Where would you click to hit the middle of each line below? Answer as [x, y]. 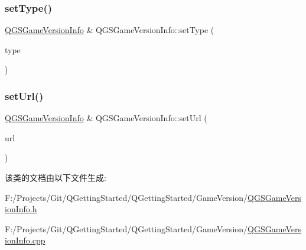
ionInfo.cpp [25, 240]
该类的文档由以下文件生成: [56, 177]
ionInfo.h [21, 209]
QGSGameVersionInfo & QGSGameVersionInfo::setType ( [110, 30]
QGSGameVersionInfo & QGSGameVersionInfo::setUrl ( [106, 118]
